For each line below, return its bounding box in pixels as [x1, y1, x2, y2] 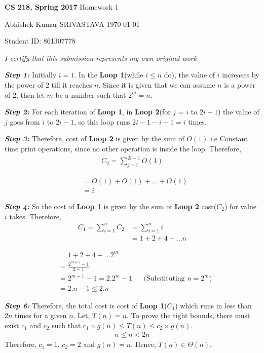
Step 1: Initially [5, 69, 57, 80]
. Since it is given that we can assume [98, 79, 215, 90]
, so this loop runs [73, 116, 130, 127]
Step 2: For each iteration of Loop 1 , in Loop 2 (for [5, 106, 171, 117]
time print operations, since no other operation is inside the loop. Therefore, [5, 143, 241, 153]
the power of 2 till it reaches [5, 79, 92, 90]
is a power [224, 79, 256, 90]
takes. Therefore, [9, 211, 61, 221]
